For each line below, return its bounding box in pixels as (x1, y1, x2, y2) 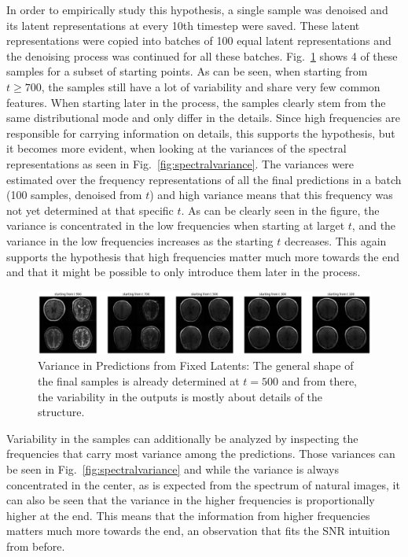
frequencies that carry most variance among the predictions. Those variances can (6, 445, 395, 462)
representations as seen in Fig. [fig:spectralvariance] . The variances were (6, 155, 354, 172)
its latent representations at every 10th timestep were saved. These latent (6, 17, 360, 33)
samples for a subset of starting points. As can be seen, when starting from (6, 63, 368, 79)
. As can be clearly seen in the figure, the (181, 201, 380, 218)
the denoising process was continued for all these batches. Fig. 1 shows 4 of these (6, 47, 398, 64)
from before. (6, 537, 65, 554)
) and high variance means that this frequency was (149, 186, 393, 203)
